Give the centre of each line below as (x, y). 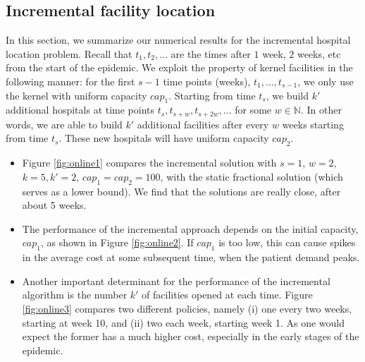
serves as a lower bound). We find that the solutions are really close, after (181, 191)
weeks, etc (319, 53)
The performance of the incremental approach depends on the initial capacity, (190, 228)
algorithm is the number (75, 295)
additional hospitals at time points (80, 110)
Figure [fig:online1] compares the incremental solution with (149, 163)
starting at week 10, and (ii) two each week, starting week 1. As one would (183, 322)
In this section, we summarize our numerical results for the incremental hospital (178, 40)
